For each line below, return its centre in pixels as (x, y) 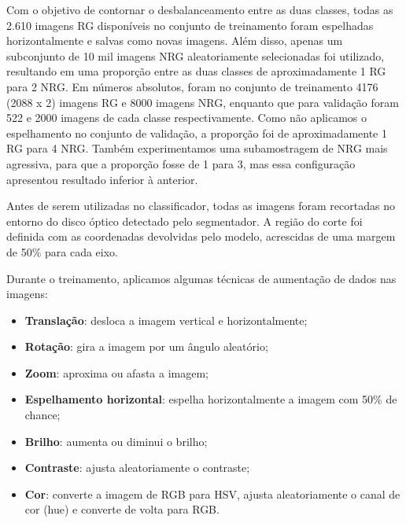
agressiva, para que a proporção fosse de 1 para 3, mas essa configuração (181, 163)
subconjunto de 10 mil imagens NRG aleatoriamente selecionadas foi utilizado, (196, 55)
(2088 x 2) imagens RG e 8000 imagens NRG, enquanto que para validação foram (203, 102)
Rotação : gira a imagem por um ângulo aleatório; (146, 346)
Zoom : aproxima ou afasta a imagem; (116, 372)
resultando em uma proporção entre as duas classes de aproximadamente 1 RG (196, 71)
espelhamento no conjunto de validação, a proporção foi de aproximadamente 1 (197, 133)
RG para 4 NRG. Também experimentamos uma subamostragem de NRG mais (197, 148)
